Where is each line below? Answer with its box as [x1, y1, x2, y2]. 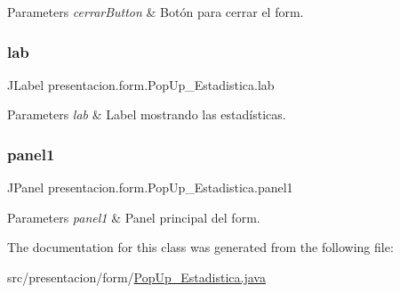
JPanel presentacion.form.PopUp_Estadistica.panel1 [7, 178, 293, 197]
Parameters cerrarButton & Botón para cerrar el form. [7, 3, 304, 20]
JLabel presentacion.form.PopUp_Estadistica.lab [7, 75, 275, 94]
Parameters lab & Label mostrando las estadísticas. [7, 105, 286, 124]
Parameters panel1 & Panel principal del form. [7, 208, 260, 226]
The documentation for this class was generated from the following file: [7, 238, 394, 256]
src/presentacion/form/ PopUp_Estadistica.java [7, 268, 266, 286]
